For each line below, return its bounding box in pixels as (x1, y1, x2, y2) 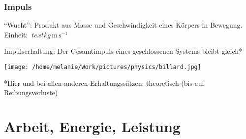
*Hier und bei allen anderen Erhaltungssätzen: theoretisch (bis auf (4, 77, 204, 88)
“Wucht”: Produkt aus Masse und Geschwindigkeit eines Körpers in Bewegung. (4, 20, 243, 30)
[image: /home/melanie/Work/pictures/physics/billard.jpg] (4, 64, 201, 70)
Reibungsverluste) (4, 87, 58, 98)
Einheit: (4, 29, 28, 39)
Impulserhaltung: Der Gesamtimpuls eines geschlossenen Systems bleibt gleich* (4, 46, 243, 56)
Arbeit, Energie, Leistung (4, 116, 181, 137)
